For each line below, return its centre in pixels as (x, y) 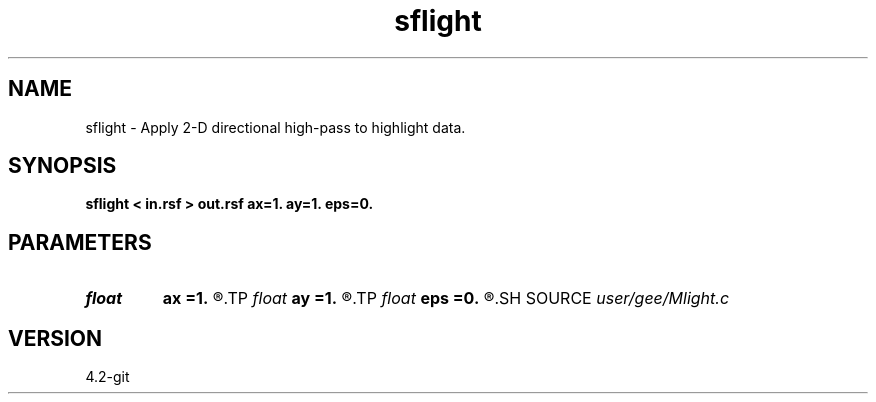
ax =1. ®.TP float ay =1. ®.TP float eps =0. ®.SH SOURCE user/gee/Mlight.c (446, 298)
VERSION (55, 338)
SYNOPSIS (62, 166)
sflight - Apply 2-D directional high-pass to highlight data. (275, 127)
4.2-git (107, 377)
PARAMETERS (80, 242)
